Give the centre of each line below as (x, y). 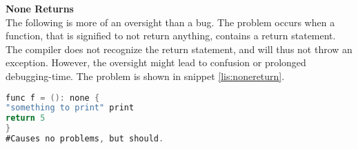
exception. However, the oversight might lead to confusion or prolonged (156, 62)
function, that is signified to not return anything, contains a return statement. (171, 36)
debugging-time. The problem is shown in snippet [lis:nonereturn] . (145, 76)
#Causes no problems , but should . (85, 139)
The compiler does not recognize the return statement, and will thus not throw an (179, 49)
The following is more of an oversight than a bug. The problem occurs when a (170, 22)
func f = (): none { (53, 98)
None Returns (40, 8)
